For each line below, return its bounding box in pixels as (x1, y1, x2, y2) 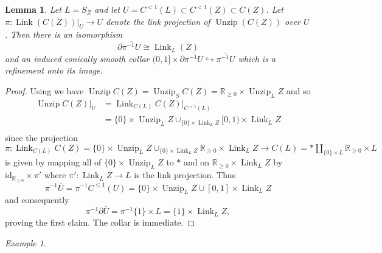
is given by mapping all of (5, 156, 102, 168)
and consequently (5, 193, 69, 206)
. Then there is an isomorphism (5, 28, 123, 41)
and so (286, 84, 311, 97)
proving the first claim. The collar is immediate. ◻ (5, 216, 195, 229)
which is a (238, 52, 276, 64)
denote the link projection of (106, 15, 210, 27)
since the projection (5, 131, 78, 144)
